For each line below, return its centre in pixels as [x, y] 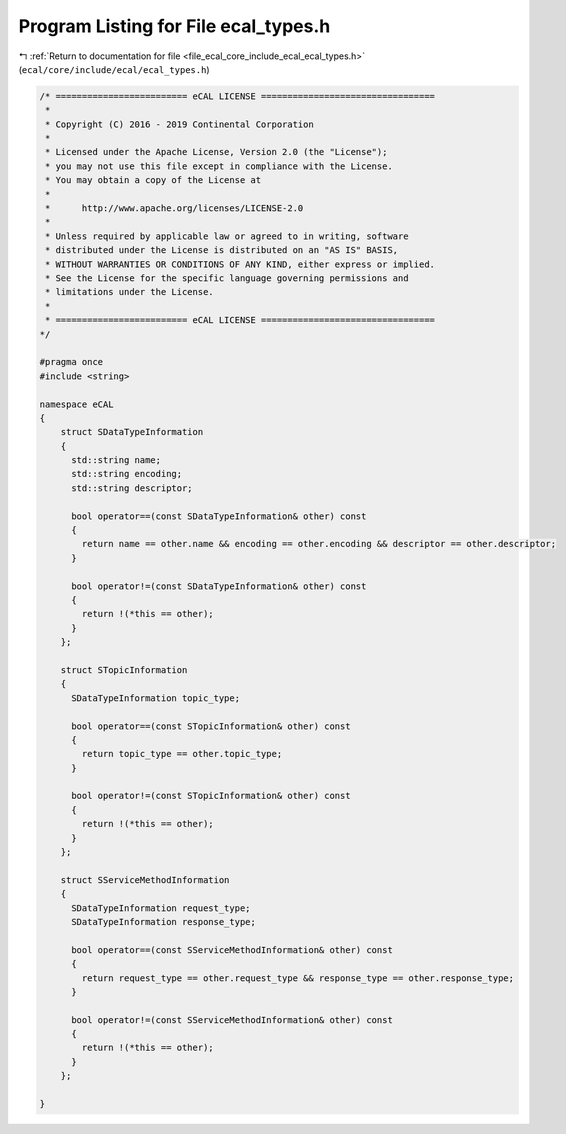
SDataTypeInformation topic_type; [155, 698]
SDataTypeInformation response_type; [164, 921]
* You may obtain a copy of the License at [153, 180]
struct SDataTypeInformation [132, 432]
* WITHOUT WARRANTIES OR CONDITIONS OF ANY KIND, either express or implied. [240, 264]
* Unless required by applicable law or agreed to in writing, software [227, 236]
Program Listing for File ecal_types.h [174, 26]
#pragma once [71, 362]
